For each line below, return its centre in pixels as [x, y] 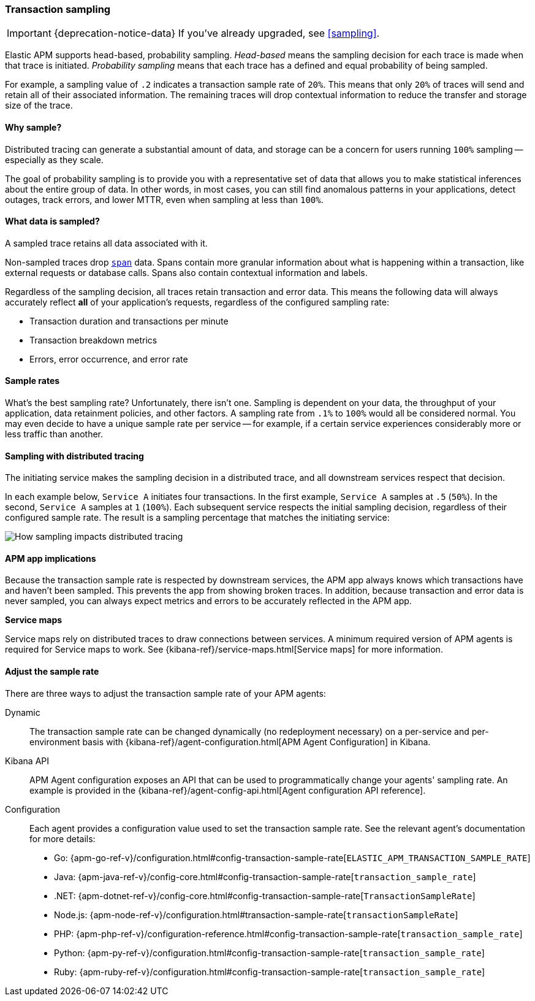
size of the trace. [39, 105]
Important [29, 33]
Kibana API [27, 761]
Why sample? [33, 127]
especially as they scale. [54, 159]
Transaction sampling [58, 9]
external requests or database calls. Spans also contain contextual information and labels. [186, 272]
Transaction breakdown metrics [93, 340]
